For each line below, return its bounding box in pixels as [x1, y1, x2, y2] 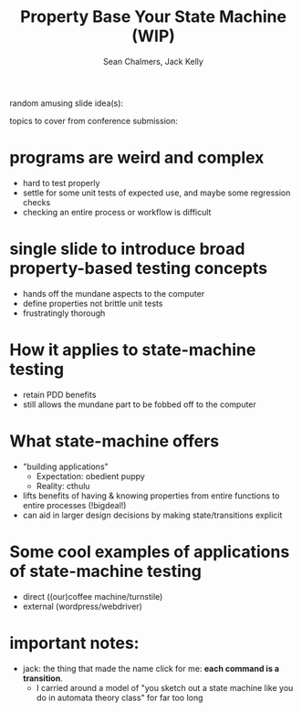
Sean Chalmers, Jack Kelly [103, 56, 203, 67]
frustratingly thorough [22, 308, 106, 319]
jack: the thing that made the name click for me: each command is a [22, 663, 280, 674]
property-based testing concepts [9, 258, 267, 279]
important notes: [9, 633, 140, 654]
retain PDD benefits [22, 389, 97, 400]
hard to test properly [22, 177, 100, 188]
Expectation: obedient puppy [36, 470, 146, 481]
